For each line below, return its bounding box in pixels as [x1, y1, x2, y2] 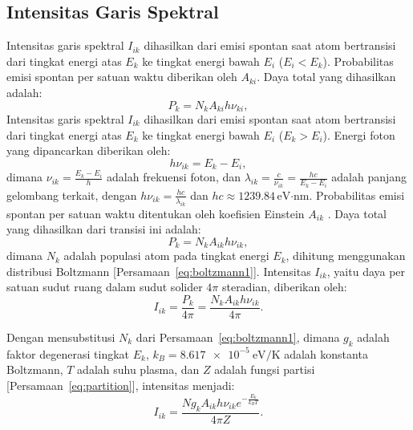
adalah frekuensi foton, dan [107, 168, 241, 185]
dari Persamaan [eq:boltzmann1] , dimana [136, 329, 340, 345]
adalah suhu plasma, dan [77, 361, 200, 378]
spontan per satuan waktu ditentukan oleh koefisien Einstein [6, 205, 305, 221]
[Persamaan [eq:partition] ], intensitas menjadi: [6, 376, 235, 393]
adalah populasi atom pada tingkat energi [63, 247, 269, 264]
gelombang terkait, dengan [6, 186, 137, 203]
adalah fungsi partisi [214, 361, 315, 378]
